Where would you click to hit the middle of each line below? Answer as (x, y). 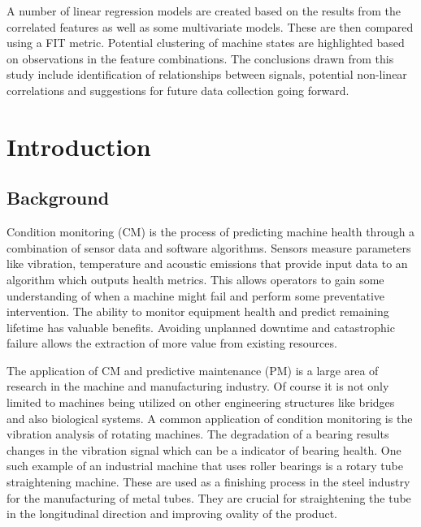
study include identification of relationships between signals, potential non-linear (207, 74)
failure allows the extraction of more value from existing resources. (172, 343)
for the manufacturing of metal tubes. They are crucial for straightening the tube (209, 497)
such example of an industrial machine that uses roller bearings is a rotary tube (205, 466)
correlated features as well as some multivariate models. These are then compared (210, 26)
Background (58, 198)
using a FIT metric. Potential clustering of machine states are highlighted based (206, 43)
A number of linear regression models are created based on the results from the (204, 11)
